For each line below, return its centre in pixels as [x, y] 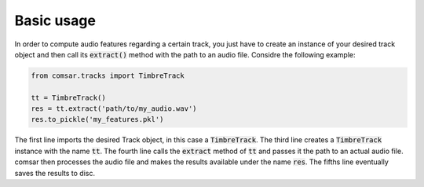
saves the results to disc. [55, 173]
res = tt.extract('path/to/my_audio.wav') [114, 109]
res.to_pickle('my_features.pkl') [97, 119]
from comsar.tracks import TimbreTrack [108, 75]
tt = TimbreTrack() [68, 97]
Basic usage [55, 20]
